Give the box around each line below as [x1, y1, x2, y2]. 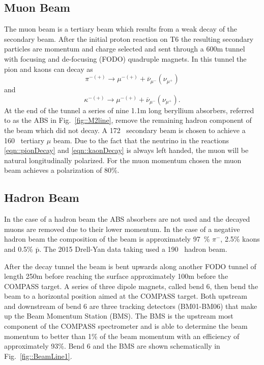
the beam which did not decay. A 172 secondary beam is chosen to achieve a [4, 124, 246, 135]
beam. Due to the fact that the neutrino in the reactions [53, 135, 229, 145]
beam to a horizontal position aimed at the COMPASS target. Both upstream [4, 291, 247, 301]
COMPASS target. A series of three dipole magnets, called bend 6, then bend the [4, 280, 258, 291]
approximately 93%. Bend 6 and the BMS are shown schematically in [4, 341, 220, 351]
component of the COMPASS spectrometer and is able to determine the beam [4, 321, 248, 331]
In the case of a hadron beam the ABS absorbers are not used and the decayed [4, 214, 250, 224]
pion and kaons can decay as [4, 63, 93, 74]
